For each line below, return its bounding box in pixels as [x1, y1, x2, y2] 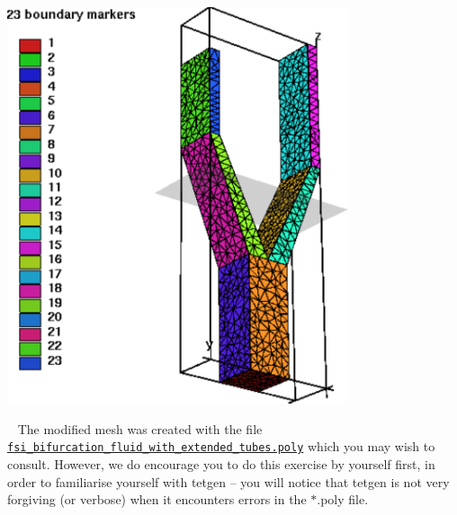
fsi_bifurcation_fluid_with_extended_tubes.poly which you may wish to [7, 437, 435, 456]
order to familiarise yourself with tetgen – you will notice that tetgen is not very [7, 472, 450, 491]
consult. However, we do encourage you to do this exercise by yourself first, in [7, 454, 435, 473]
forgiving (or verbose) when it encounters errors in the [7, 490, 307, 509]
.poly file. [317, 490, 369, 509]
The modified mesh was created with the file [17, 419, 263, 438]
